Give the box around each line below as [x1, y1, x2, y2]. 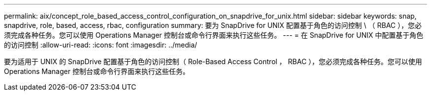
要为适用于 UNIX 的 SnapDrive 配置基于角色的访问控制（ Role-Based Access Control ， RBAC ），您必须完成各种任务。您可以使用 [4, 57, 422, 66]
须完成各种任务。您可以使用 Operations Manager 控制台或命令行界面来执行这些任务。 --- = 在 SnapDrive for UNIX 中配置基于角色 [4, 31, 424, 39]
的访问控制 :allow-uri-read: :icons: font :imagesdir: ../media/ [4, 41, 197, 49]
